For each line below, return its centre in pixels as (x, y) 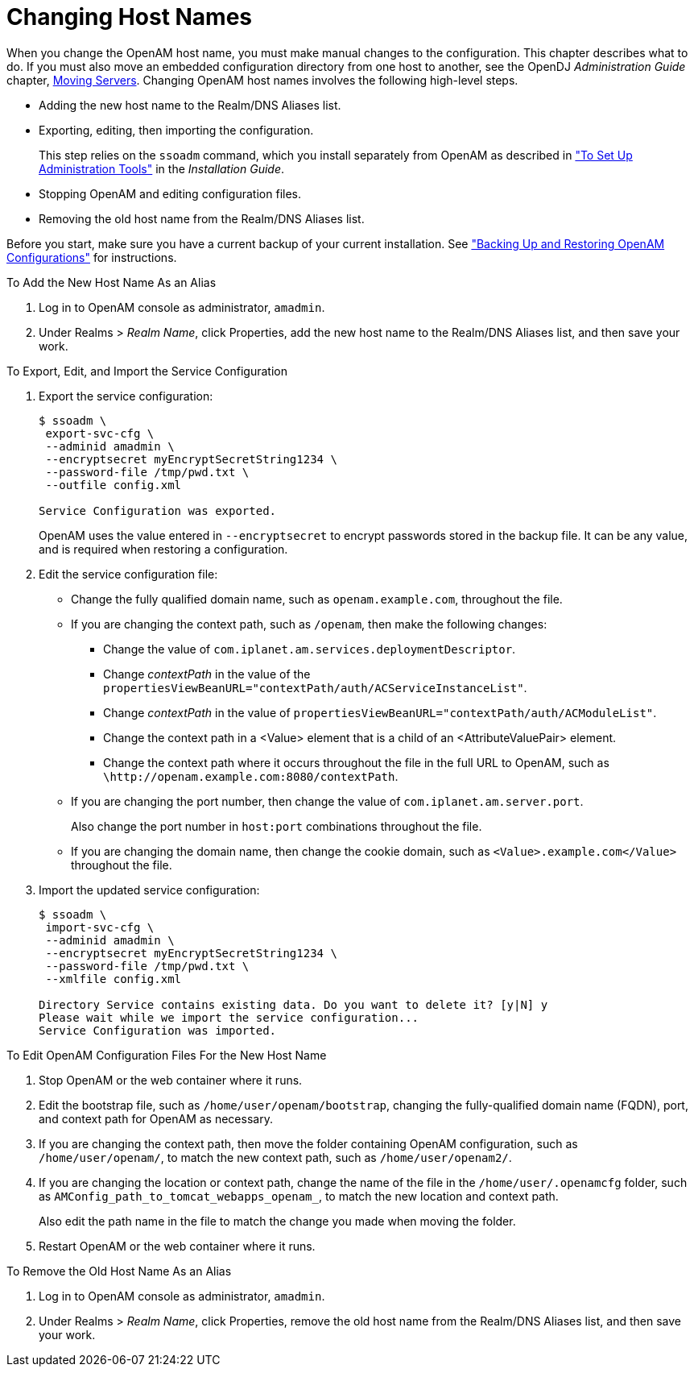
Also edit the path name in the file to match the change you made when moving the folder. (277, 1221)
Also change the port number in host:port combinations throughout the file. (277, 826)
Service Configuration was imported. (158, 1030)
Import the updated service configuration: (149, 890)
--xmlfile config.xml (114, 979)
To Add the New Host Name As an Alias (112, 282)
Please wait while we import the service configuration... (229, 1017)
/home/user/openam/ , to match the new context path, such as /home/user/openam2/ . (275, 1157)
